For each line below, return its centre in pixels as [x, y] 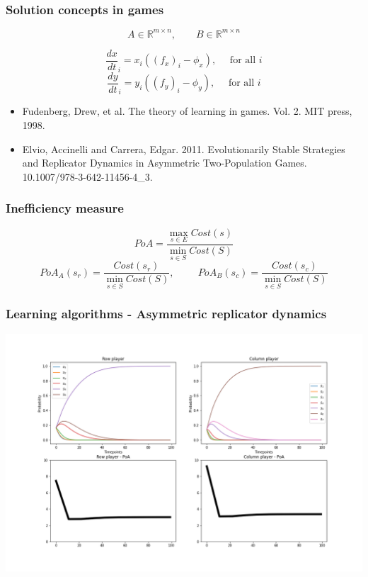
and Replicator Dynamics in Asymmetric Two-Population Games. [165, 163]
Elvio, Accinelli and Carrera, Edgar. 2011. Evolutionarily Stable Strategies [184, 149]
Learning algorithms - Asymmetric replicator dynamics [166, 314]
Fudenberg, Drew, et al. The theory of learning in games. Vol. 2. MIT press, [187, 111]
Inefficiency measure [65, 208]
